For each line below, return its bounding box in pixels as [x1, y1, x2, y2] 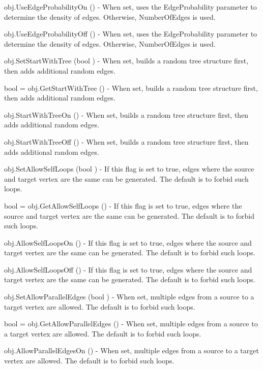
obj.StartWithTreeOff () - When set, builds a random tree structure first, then [4, 136, 249, 147]
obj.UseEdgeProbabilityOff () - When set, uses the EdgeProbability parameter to [4, 28, 257, 39]
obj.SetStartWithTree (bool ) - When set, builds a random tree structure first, [4, 55, 249, 66]
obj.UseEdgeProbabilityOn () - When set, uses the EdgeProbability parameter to [4, 2, 257, 12]
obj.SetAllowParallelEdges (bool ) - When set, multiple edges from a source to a [4, 291, 254, 302]
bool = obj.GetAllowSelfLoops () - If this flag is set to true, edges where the [4, 200, 242, 211]
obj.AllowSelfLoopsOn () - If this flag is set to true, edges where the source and [4, 237, 252, 248]
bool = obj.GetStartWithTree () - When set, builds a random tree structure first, [4, 82, 258, 93]
